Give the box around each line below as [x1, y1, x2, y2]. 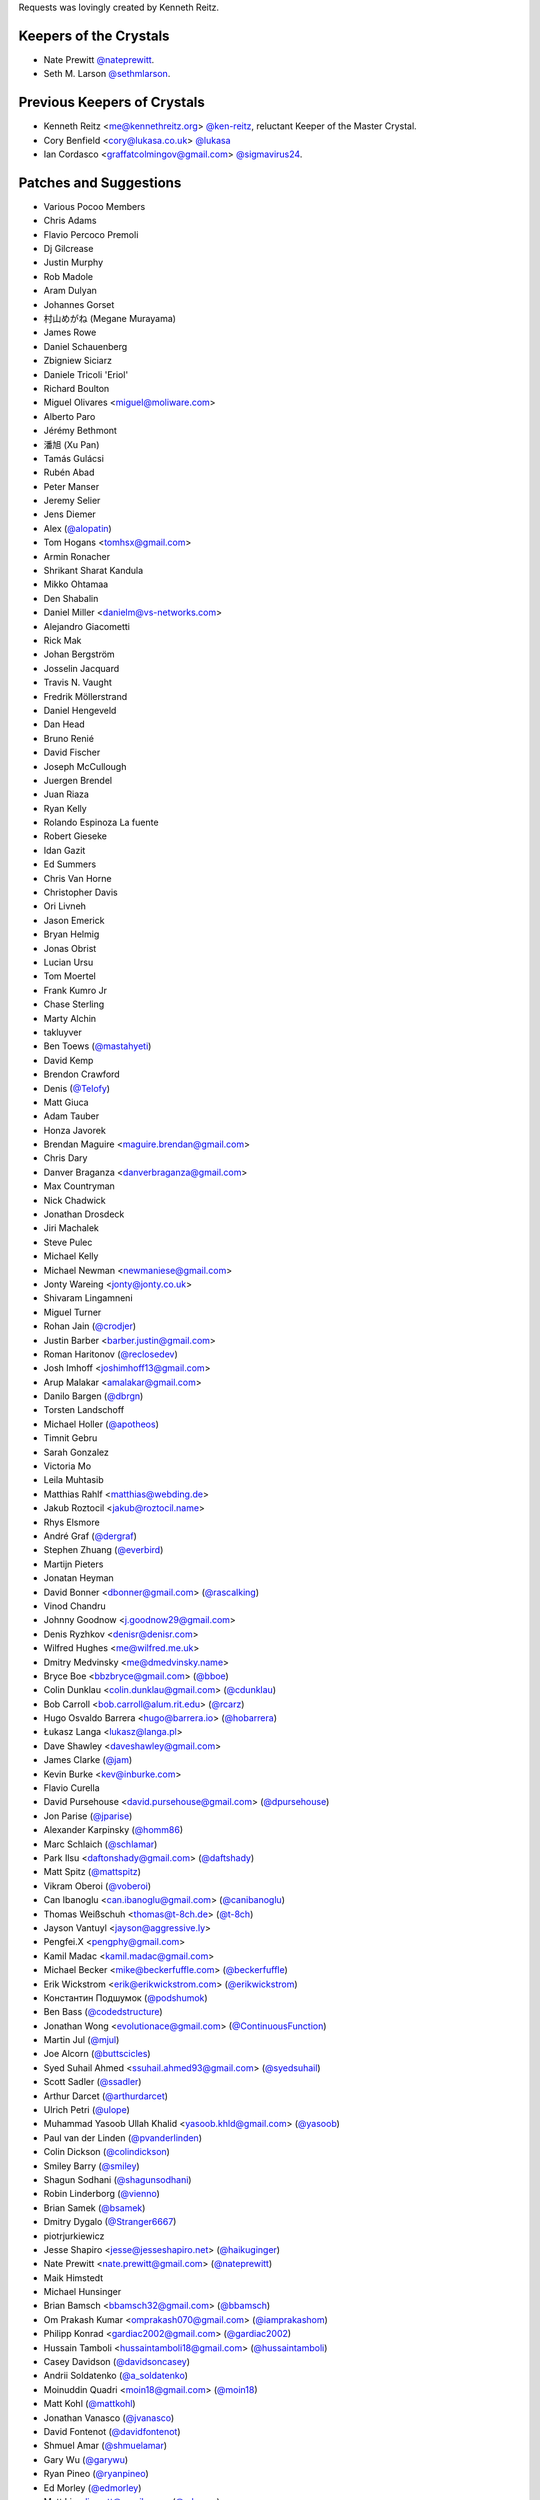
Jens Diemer [43, 508, 97, 520]
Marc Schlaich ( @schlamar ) [43, 1838, 158, 1850]
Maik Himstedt [43, 2271, 104, 2284]
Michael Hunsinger [43, 2286, 122, 2298]
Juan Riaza [43, 788, 90, 800]
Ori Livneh [43, 900, 87, 912]
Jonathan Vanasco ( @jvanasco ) [43, 2411, 175, 2424]
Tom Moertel [43, 970, 97, 982]
